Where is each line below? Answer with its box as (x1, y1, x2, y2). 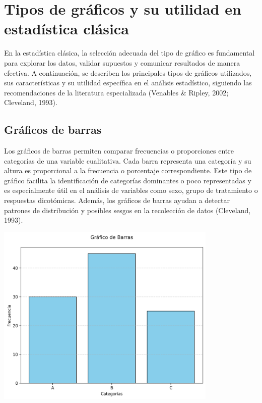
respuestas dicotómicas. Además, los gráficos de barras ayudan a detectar (4, 195, 230, 206)
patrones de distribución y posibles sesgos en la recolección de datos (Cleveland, (4, 205, 251, 215)
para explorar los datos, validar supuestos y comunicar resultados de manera (4, 57, 240, 68)
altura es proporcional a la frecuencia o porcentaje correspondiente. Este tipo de (4, 165, 252, 176)
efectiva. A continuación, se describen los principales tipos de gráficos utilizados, (4, 67, 252, 78)
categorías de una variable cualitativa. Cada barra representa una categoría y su (4, 155, 251, 166)
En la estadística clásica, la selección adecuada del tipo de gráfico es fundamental (4, 47, 255, 58)
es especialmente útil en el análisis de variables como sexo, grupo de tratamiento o (4, 185, 258, 195)
